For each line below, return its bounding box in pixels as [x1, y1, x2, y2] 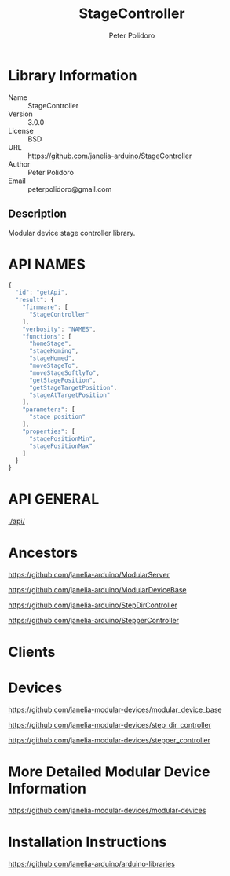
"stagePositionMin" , [28, 434, 97, 442]
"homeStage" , [28, 339, 72, 348]
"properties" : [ [22, 427, 76, 435]
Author [8, 159, 31, 169]
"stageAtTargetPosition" [28, 390, 111, 399]
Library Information [8, 66, 137, 84]
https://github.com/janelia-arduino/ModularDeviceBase [8, 585, 187, 595]
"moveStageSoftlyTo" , [28, 368, 100, 377]
